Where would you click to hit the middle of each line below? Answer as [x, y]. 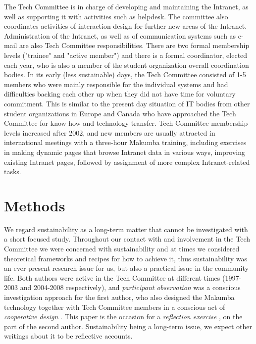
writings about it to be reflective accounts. [68, 336]
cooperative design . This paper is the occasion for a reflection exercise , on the [123, 317]
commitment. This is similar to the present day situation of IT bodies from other [127, 103]
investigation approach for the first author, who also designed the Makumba [119, 297]
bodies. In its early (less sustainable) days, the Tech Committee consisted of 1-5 [125, 74]
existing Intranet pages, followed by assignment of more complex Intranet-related [127, 162]
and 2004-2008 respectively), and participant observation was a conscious [130, 287]
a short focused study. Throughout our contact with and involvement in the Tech [127, 239]
